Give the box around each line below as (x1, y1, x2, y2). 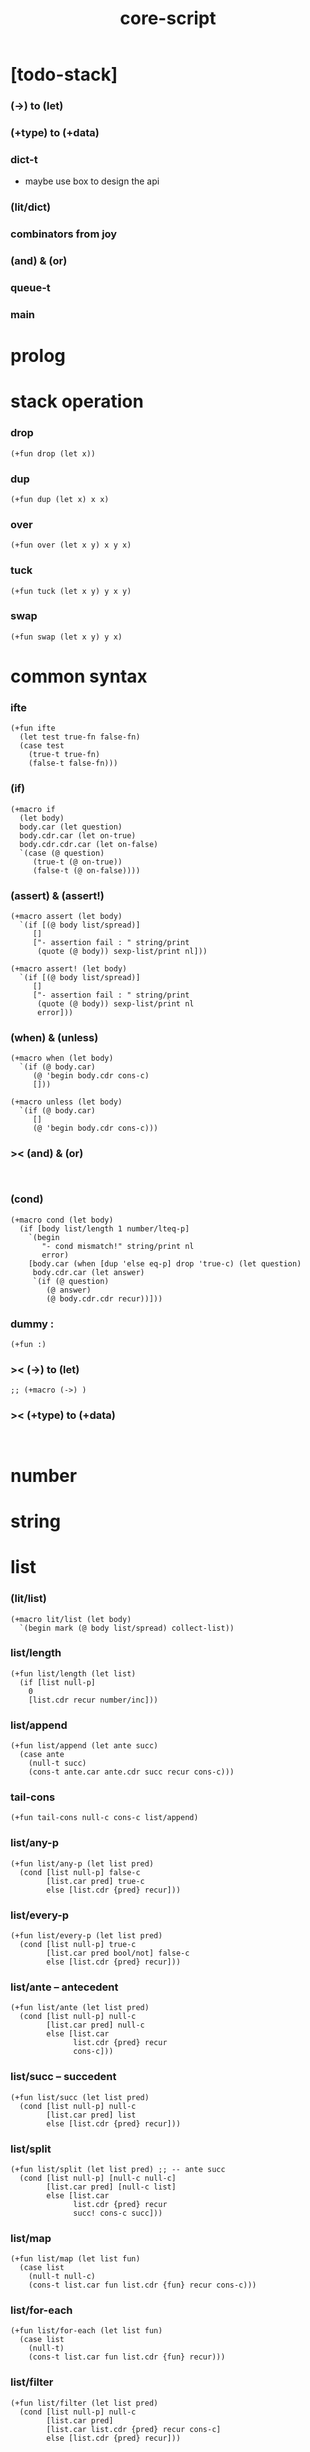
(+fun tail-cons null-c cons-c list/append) (10, 1813, 199, 1823)
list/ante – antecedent (10, 1980, 119, 1994)
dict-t (10, 152, 38, 166)
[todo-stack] (10, 63, 118, 86)
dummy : (10, 1317, 55, 1331)
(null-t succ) (28, 1758, 87, 1769)
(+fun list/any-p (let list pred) (10, 1858, 155, 1869)
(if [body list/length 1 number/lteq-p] (19, 1223, 190, 1234)
